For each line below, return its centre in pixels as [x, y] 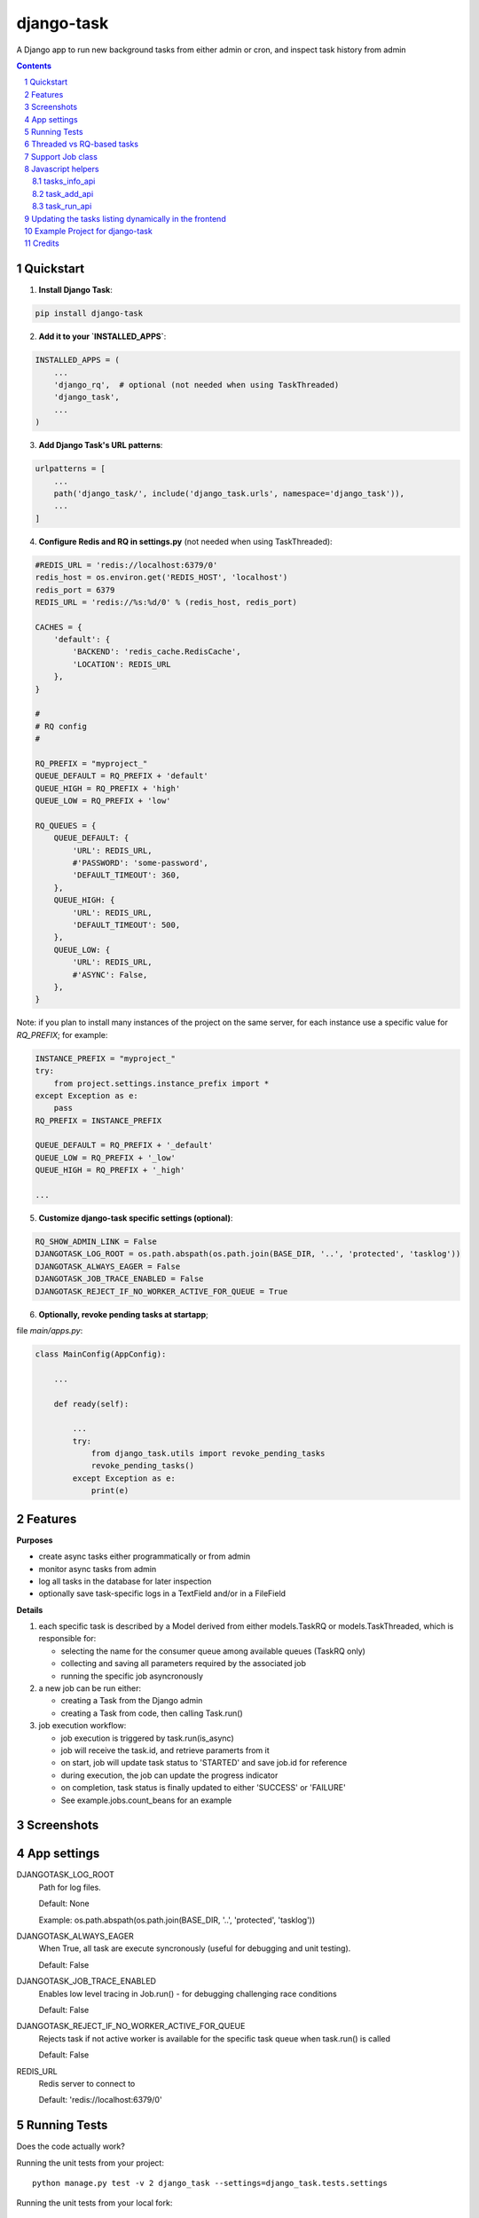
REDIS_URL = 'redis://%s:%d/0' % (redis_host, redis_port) [166, 602]
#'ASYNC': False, [110, 975]
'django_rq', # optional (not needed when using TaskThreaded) [196, 385]
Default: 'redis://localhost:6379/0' [101, 2100]
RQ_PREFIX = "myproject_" [91, 763]
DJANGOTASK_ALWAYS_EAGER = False [108, 1266]
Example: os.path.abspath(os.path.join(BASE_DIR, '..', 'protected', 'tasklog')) [177, 1920]
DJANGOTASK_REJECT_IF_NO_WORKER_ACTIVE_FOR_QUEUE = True [161, 1291]
